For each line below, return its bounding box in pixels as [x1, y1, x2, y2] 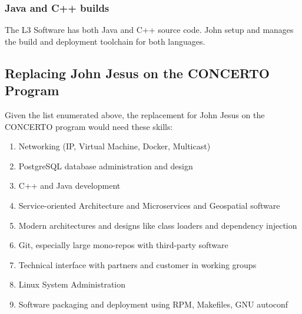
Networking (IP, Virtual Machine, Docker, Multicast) [18, 140, 211, 152]
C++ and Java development [18, 179, 121, 192]
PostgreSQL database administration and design [18, 159, 193, 172]
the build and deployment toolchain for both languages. [5, 35, 205, 47]
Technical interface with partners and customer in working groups [18, 258, 257, 270]
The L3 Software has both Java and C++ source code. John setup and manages [5, 24, 294, 36]
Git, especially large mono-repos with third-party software [18, 239, 228, 251]
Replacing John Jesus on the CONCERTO [5, 64, 270, 82]
